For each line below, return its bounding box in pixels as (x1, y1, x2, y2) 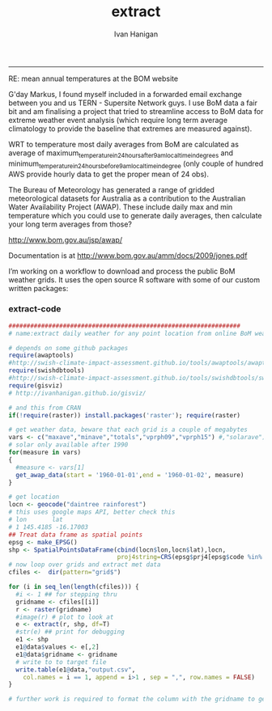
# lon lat (8, 516, 63, 524)
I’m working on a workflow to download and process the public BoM (8, 266, 236, 276)
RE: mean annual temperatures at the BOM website (8, 74, 179, 83)
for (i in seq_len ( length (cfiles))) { (8, 583, 139, 591)
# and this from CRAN (8, 404, 82, 412)
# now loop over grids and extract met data (8, 561, 161, 569)
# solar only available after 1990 (8, 441, 129, 449)
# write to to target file (15, 658, 107, 666)
